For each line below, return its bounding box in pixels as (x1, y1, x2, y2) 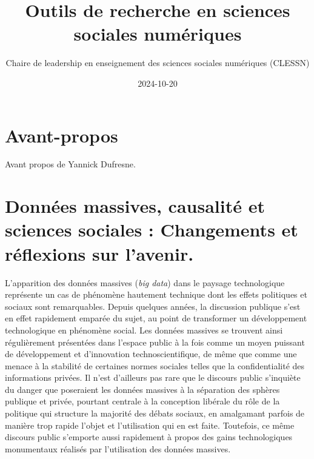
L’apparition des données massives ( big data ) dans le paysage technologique (5, 276, 285, 289)
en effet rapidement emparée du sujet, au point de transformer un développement (5, 312, 307, 324)
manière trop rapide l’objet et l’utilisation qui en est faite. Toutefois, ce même (5, 418, 295, 431)
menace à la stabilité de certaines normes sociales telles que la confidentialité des (5, 359, 305, 372)
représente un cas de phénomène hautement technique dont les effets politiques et (5, 288, 307, 301)
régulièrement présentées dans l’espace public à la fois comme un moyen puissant (5, 335, 305, 348)
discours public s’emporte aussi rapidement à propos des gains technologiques (5, 431, 293, 443)
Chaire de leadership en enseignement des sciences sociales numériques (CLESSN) (5, 56, 310, 69)
